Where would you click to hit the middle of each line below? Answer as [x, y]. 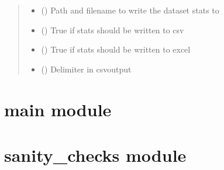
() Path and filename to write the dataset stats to [130, 10]
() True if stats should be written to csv [113, 30]
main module [58, 109]
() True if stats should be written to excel [116, 49]
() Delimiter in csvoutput [86, 69]
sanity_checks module [95, 155]
